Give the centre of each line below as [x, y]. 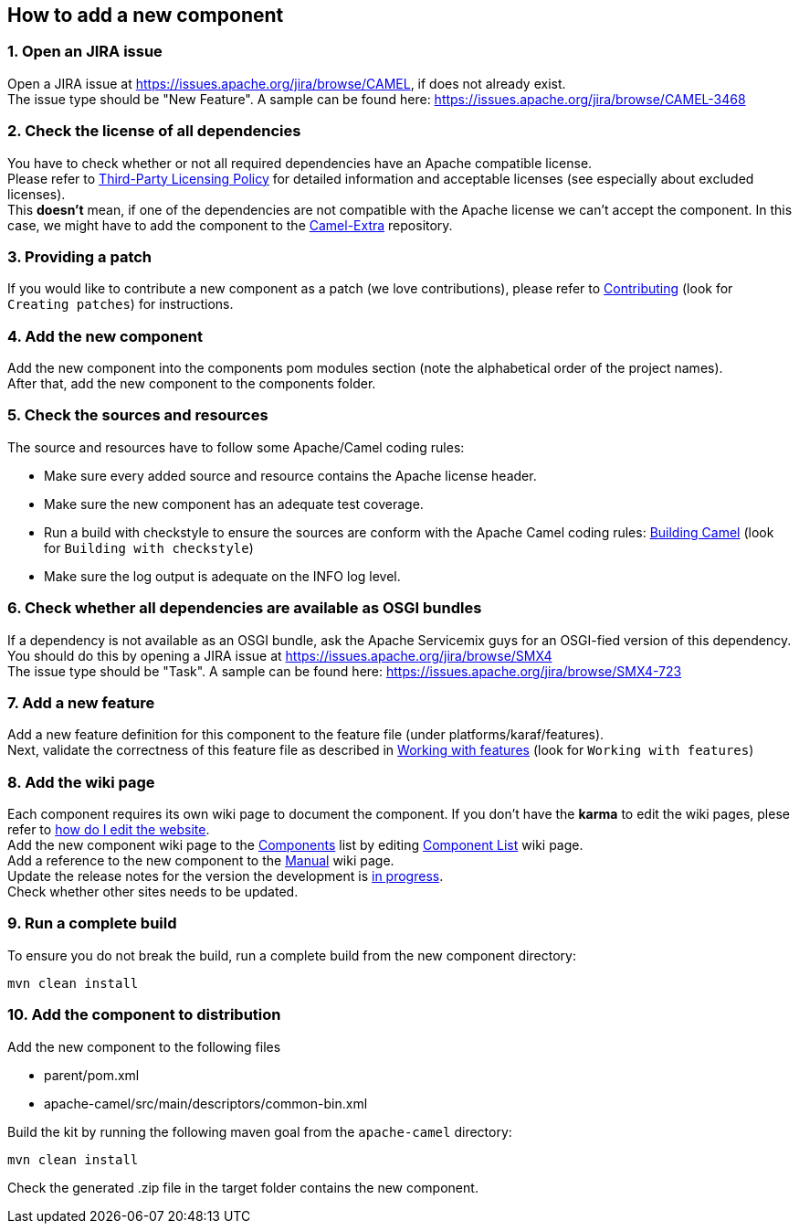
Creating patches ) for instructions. [121, 304]
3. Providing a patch [80, 256]
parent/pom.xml [92, 1075]
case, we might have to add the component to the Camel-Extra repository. [230, 225]
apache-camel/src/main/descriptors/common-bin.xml [206, 1103]
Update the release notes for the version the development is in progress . [226, 876]
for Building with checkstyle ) [149, 547]
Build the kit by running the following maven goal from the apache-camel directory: [260, 1131]
